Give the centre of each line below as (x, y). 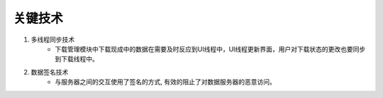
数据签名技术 (50, 72)
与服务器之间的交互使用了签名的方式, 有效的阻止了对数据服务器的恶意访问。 (165, 82)
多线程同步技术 (52, 39)
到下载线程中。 (77, 59)
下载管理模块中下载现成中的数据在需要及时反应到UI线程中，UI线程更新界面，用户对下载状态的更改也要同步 (210, 49)
